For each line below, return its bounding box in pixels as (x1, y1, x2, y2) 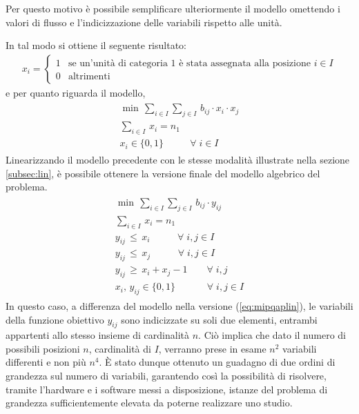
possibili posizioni (6, 341, 80, 355)
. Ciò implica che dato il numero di (198, 328, 346, 342)
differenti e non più (6, 355, 86, 369)
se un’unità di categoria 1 (68, 58, 176, 68)
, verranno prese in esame (158, 341, 266, 355)
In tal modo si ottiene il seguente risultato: (6, 38, 186, 52)
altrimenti (68, 71, 110, 81)
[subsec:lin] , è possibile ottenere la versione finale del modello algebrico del (6, 166, 320, 180)
